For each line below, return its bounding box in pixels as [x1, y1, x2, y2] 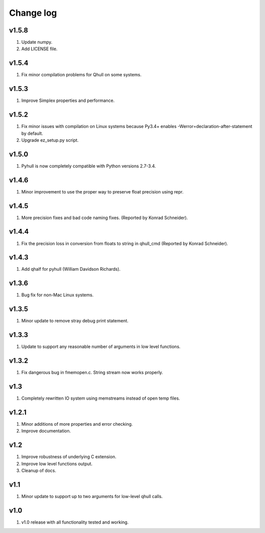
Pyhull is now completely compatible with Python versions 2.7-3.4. [21, 163, 157, 169]
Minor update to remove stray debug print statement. [21, 318, 129, 324]
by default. [21, 130, 44, 136]
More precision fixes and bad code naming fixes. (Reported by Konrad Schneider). [21, 215, 188, 220]
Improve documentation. [21, 428, 71, 434]
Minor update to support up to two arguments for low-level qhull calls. [21, 493, 163, 499]
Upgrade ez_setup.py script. [21, 137, 79, 143]
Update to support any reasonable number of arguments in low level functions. [21, 344, 181, 349]
